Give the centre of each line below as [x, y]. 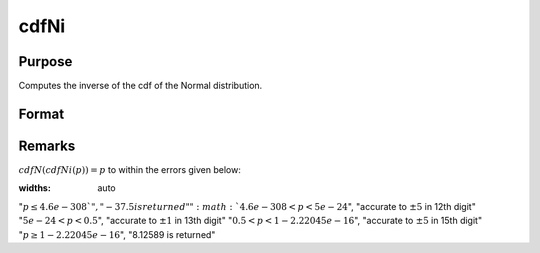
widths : [35, 188]
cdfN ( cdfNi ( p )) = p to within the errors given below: [130, 169]
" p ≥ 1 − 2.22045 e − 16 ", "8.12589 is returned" [117, 234]
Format [41, 113]
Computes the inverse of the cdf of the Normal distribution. [140, 86]
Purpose [45, 61]
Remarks [47, 145]
